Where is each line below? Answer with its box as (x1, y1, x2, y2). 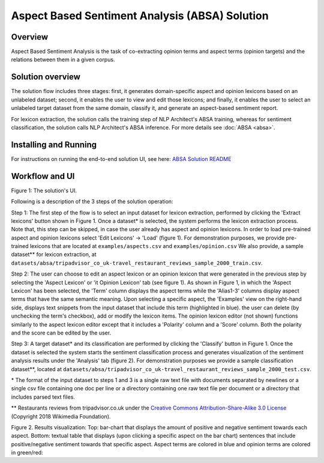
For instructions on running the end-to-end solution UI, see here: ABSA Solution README (11, 155, 232, 162)
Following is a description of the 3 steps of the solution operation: (11, 198, 173, 205)
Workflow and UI (11, 171, 75, 181)
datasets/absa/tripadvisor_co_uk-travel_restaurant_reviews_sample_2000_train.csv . (11, 259, 263, 267)
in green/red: (11, 449, 43, 456)
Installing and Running (11, 139, 97, 150)
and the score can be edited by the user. (11, 329, 111, 336)
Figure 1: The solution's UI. (11, 187, 77, 194)
